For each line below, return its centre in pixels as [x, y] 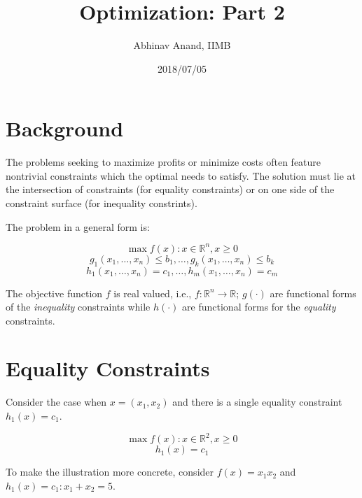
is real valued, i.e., [153, 293]
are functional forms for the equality [259, 307]
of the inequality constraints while [78, 307]
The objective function [54, 293]
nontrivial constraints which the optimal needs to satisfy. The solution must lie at [181, 175]
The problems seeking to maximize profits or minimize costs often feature [163, 162]
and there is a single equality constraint [257, 402]
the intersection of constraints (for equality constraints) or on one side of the [170, 189]
